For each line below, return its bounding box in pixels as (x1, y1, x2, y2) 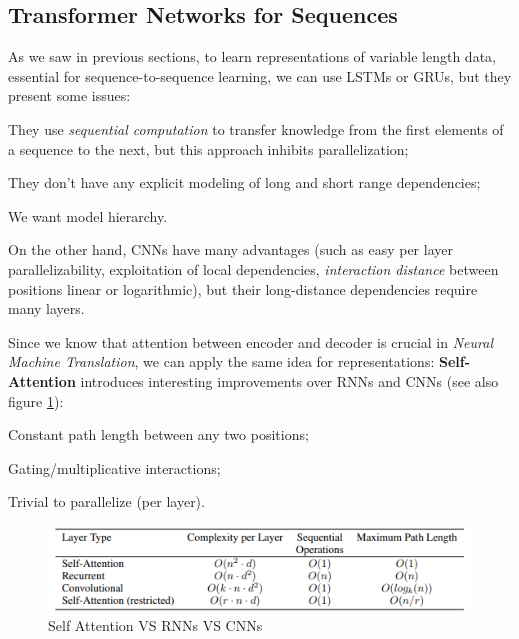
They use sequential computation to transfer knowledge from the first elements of (8, 118, 504, 139)
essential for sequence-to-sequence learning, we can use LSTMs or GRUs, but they (8, 65, 512, 86)
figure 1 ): (8, 390, 64, 411)
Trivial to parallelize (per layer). (8, 491, 205, 512)
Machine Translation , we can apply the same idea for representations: (8, 351, 435, 372)
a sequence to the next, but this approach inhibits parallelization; (8, 138, 409, 159)
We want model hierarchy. (8, 205, 168, 226)
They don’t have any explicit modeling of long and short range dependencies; (8, 172, 481, 193)
